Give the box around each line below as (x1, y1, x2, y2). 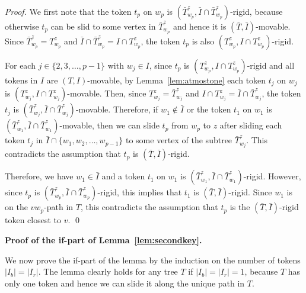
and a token (101, 170, 145, 182)
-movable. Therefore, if (75, 103, 158, 115)
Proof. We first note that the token (5, 5, 132, 17)
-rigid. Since (228, 186, 272, 198)
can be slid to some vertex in (50, 20, 156, 32)
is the (230, 201, 250, 213)
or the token (186, 103, 231, 115)
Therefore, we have (5, 170, 74, 182)
